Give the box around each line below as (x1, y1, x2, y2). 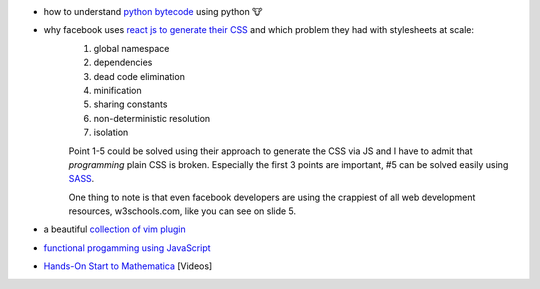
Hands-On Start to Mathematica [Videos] (43, 260, 213, 272)
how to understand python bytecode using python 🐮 (43, 6, 263, 17)
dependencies (93, 56, 153, 69)
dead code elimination (93, 70, 185, 82)
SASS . (68, 173, 95, 185)
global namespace (93, 42, 170, 54)
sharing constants (93, 98, 168, 110)
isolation (93, 126, 129, 139)
